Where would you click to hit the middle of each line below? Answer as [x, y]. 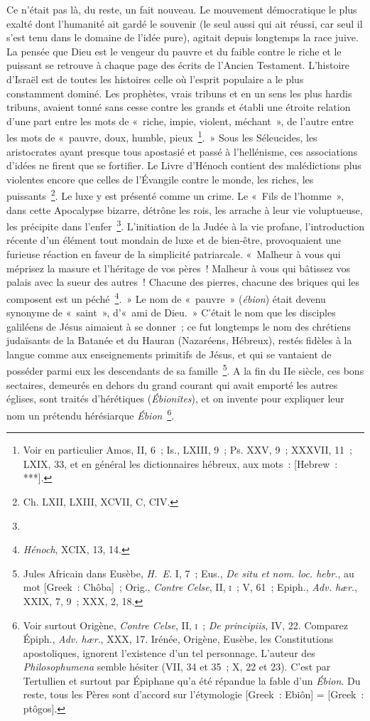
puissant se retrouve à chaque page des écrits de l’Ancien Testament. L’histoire [178, 65]
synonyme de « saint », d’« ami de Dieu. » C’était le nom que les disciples [171, 313]
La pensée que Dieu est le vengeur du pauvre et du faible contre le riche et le [174, 51]
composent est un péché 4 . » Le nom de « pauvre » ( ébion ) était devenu [166, 297]
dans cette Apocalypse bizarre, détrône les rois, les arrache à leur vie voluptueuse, [185, 209]
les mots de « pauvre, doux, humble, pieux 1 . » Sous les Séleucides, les [162, 136]
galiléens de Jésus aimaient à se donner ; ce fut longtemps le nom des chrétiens [179, 326]
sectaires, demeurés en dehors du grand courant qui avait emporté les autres [172, 384]
